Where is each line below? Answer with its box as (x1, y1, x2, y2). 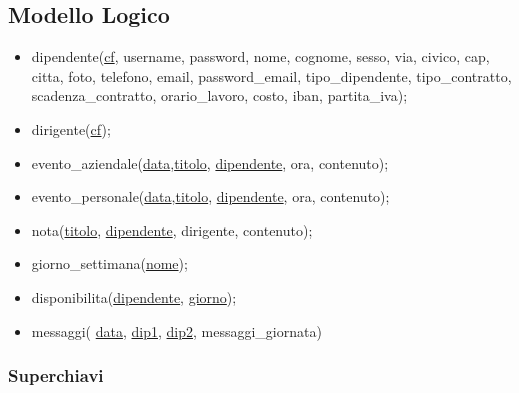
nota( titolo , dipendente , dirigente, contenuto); (31, 219, 313, 240)
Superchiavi (8, 363, 104, 388)
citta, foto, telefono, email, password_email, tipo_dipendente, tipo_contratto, (31, 65, 512, 86)
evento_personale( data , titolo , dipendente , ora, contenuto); (31, 186, 390, 207)
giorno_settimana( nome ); (31, 253, 188, 274)
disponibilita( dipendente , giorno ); (31, 286, 237, 307)
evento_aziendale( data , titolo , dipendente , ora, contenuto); (31, 152, 389, 173)
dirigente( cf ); (31, 118, 111, 139)
